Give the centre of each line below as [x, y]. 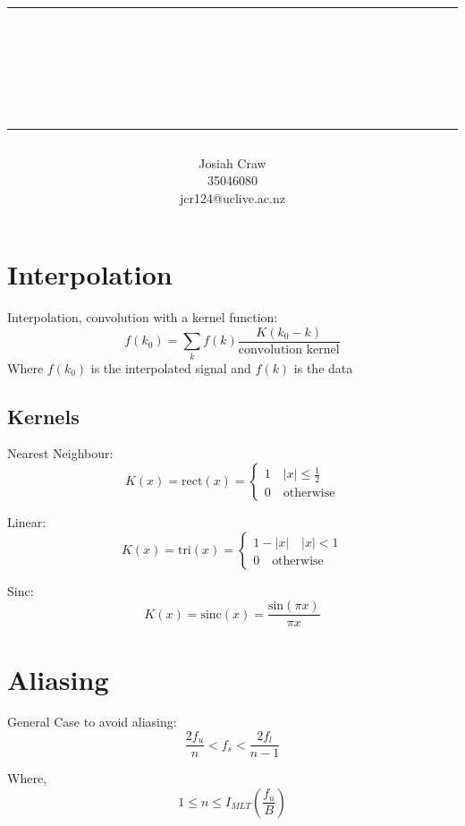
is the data [323, 367]
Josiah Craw [232, 162]
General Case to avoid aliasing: [92, 722]
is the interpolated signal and [171, 367]
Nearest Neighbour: [60, 453]
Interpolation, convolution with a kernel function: [143, 317]
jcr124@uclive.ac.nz [232, 197]
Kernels [43, 416]
